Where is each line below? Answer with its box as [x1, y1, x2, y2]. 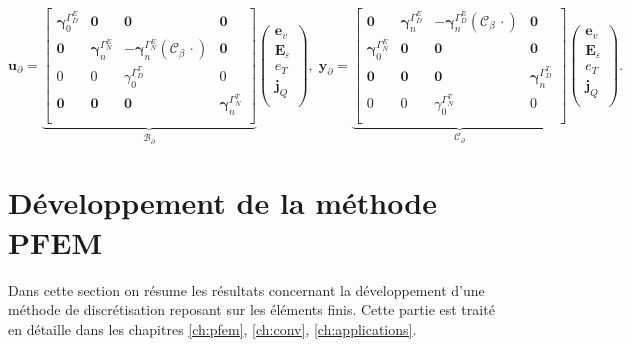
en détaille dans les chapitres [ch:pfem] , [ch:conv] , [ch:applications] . [8, 318, 417, 339]
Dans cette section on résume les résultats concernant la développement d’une [8, 279, 485, 300]
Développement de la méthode [8, 182, 437, 223]
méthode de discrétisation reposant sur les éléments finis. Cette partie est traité [8, 299, 495, 320]
